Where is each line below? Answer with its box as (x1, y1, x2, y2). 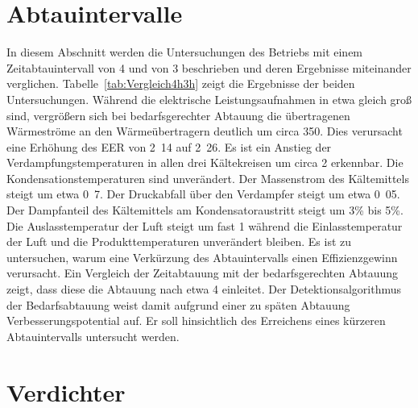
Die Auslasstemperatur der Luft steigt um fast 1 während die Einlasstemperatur (6, 217, 403, 234)
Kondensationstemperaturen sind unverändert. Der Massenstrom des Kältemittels (6, 169, 409, 186)
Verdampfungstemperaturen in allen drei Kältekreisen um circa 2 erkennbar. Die (6, 154, 404, 171)
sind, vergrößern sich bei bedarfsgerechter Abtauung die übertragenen (6, 106, 350, 123)
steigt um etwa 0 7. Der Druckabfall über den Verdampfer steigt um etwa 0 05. (6, 185, 400, 202)
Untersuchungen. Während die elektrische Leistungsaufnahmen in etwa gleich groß (6, 90, 412, 107)
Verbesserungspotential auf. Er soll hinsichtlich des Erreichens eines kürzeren (6, 312, 386, 329)
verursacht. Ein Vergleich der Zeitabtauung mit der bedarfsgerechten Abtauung (6, 264, 398, 281)
